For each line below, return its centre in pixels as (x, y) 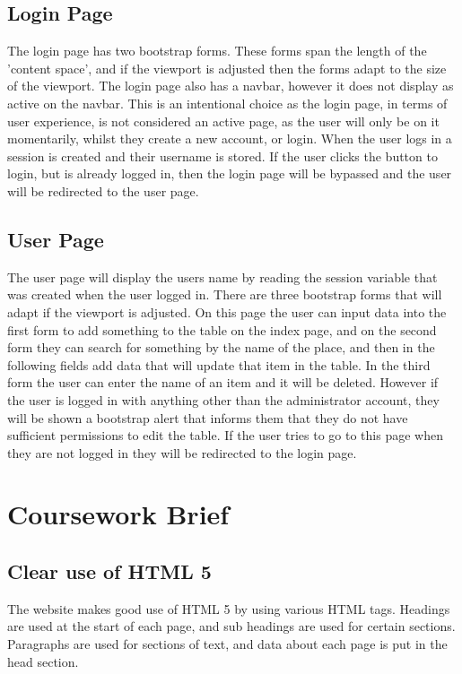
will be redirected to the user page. (103, 190)
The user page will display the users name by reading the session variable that (222, 277)
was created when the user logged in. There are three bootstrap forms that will (225, 294)
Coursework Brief (118, 514)
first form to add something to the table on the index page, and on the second (222, 329)
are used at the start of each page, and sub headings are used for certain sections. (231, 626)
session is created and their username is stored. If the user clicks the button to (222, 156)
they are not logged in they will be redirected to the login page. (182, 452)
